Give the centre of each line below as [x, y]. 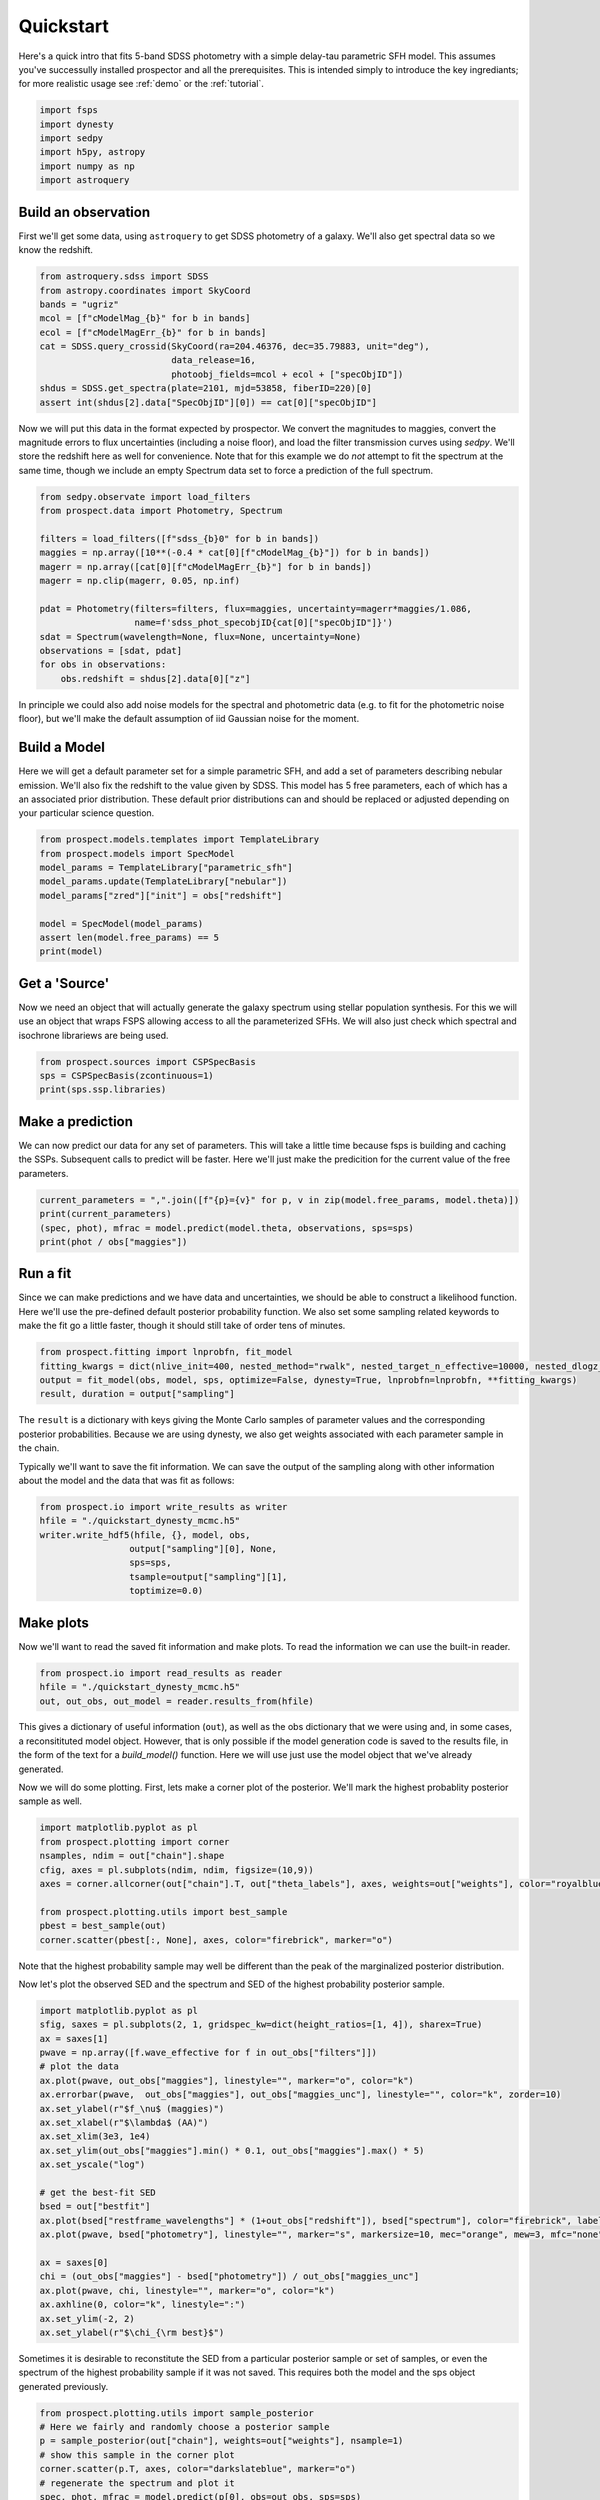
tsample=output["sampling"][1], [208, 1576]
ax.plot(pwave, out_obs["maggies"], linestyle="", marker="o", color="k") [227, 2080]
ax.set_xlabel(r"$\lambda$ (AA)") [124, 2123]
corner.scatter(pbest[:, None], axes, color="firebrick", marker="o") [216, 1939]
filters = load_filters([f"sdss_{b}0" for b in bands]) [179, 538]
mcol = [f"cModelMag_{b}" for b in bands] [145, 318]
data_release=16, [214, 360]
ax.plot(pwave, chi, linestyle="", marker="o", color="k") [187, 2290]
